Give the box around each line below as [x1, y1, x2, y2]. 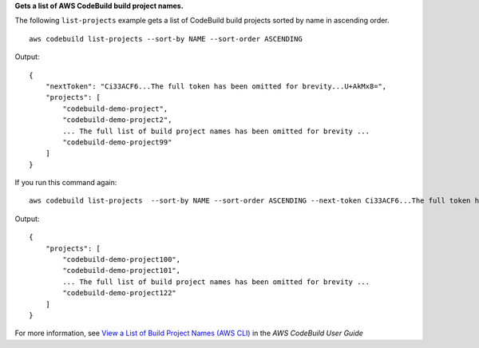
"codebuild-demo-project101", [62, 266, 181, 275]
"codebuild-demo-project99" [62, 137, 172, 147]
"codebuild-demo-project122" [62, 288, 177, 298]
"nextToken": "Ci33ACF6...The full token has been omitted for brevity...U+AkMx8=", [45, 81, 387, 91]
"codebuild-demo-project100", [62, 255, 181, 264]
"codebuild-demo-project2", [62, 116, 172, 125]
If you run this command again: [14, 178, 117, 188]
